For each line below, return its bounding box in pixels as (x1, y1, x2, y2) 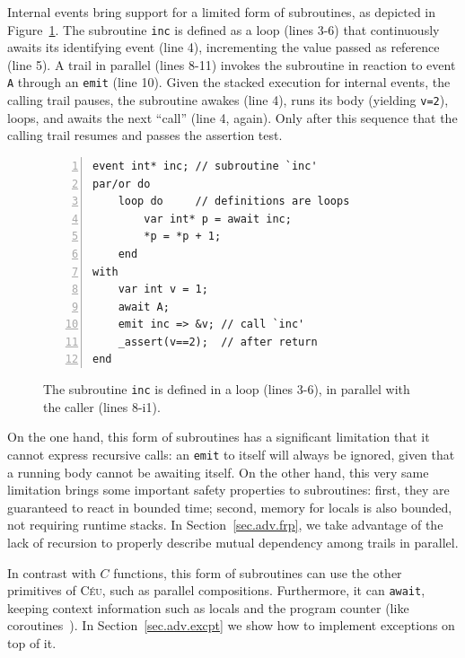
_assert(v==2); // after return (118, 335, 318, 348)
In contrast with (7, 563, 96, 582)
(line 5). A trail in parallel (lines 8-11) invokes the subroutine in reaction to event (7, 55, 456, 74)
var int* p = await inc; (144, 212, 292, 225)
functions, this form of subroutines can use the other (113, 563, 402, 582)
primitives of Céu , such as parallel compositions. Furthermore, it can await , (7, 581, 426, 600)
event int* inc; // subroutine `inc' (92, 159, 318, 172)
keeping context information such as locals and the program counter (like (7, 598, 409, 617)
